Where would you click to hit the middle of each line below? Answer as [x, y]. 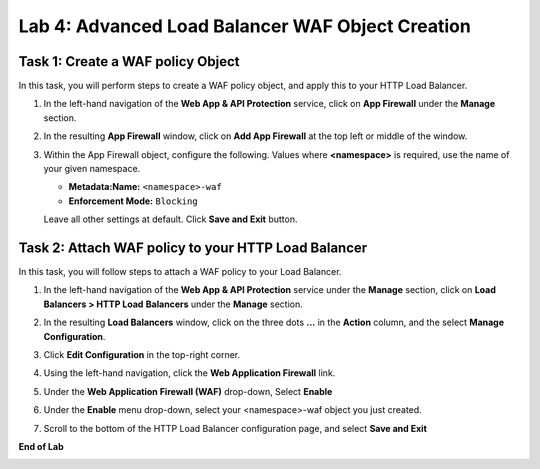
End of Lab [41, 446]
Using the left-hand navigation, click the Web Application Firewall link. [189, 373]
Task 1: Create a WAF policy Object [129, 61]
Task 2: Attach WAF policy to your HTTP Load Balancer [193, 248]
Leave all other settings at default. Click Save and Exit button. [170, 219]
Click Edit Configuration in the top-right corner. [142, 355]
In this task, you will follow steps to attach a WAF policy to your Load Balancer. [180, 272]
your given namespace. [92, 169]
